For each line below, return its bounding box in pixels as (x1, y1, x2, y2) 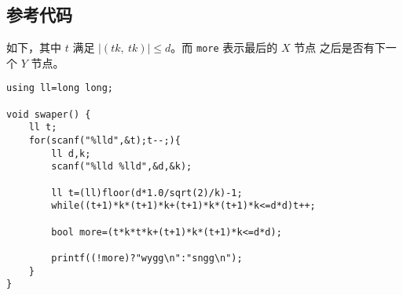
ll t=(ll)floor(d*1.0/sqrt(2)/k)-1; (51, 187, 243, 198)
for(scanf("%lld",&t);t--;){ (28, 135, 181, 147)
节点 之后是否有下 (294, 39, 386, 56)
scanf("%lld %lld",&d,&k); (51, 161, 192, 173)
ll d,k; (51, 147, 91, 159)
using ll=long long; (6, 82, 114, 94)
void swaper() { (6, 108, 91, 120)
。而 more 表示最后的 (170, 39, 278, 56)
